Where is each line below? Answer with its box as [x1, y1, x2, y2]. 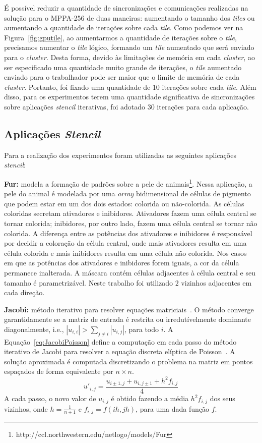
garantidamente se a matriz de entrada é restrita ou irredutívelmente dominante [4, 314, 251, 324]
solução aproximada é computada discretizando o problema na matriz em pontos [4, 356, 253, 366]
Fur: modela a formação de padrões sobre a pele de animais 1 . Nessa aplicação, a [4, 177, 252, 189]
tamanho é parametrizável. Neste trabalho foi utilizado [4, 277, 173, 288]
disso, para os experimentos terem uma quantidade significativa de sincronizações [4, 91, 255, 102]
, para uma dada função [136, 403, 210, 414]
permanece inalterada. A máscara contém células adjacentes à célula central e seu [4, 267, 255, 278]
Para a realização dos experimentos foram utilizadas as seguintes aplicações [4, 149, 236, 160]
